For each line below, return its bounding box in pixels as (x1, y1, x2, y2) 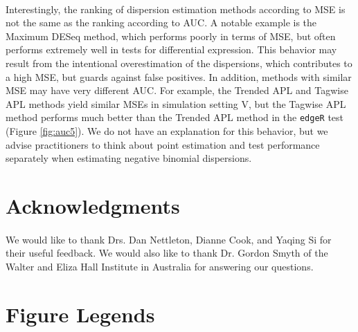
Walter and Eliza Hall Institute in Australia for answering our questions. (6, 259, 314, 273)
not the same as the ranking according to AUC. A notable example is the (6, 15, 317, 30)
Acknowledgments (6, 191, 180, 219)
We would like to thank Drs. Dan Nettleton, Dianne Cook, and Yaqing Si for (6, 232, 332, 246)
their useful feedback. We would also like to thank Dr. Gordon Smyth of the (6, 246, 328, 260)
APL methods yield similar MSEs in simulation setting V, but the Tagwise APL (6, 96, 346, 111)
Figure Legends (6, 299, 155, 328)
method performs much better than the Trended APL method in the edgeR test (6, 110, 344, 124)
